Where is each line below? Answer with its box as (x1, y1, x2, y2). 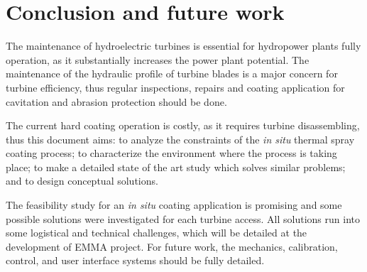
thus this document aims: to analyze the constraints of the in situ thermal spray (6, 131, 355, 146)
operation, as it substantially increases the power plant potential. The (6, 52, 310, 67)
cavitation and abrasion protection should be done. (6, 94, 227, 109)
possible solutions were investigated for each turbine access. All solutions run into (6, 211, 360, 226)
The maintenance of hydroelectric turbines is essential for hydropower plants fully (6, 38, 361, 53)
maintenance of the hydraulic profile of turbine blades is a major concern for (6, 66, 338, 81)
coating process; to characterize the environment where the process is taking (6, 146, 337, 161)
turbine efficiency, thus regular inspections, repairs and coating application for (6, 80, 345, 94)
